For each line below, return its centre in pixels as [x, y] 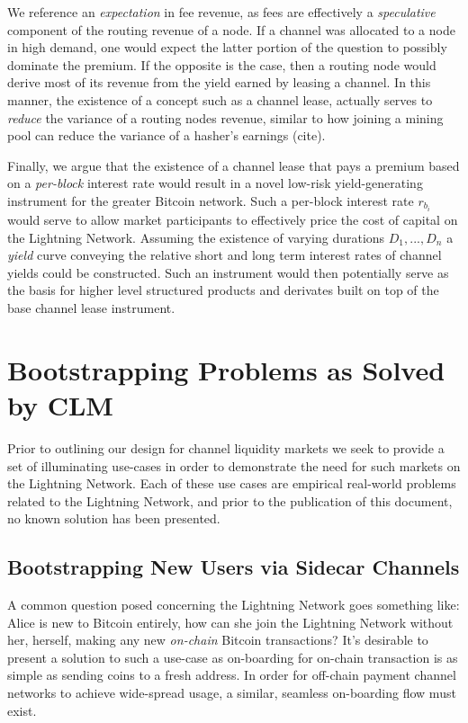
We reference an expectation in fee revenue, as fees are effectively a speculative [221, 12]
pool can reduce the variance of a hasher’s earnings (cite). [166, 135]
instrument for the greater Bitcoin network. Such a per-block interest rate [211, 200]
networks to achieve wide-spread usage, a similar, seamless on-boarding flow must [232, 693]
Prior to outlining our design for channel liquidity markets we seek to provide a [226, 447]
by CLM [60, 404]
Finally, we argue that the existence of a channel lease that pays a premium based [234, 165]
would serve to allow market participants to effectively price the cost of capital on [233, 220]
